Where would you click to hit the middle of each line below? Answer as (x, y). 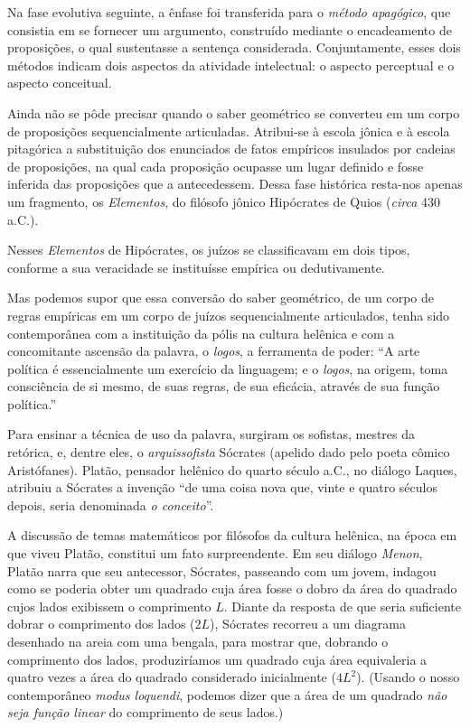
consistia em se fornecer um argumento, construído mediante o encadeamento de (230, 29)
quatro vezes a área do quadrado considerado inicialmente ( (172, 677)
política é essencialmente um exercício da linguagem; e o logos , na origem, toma (228, 368)
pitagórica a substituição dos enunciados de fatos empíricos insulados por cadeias (231, 149)
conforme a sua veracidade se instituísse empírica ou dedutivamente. (196, 267)
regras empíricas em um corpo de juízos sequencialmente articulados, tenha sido (229, 315)
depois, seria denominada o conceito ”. (111, 504)
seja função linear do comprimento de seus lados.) (146, 712)
